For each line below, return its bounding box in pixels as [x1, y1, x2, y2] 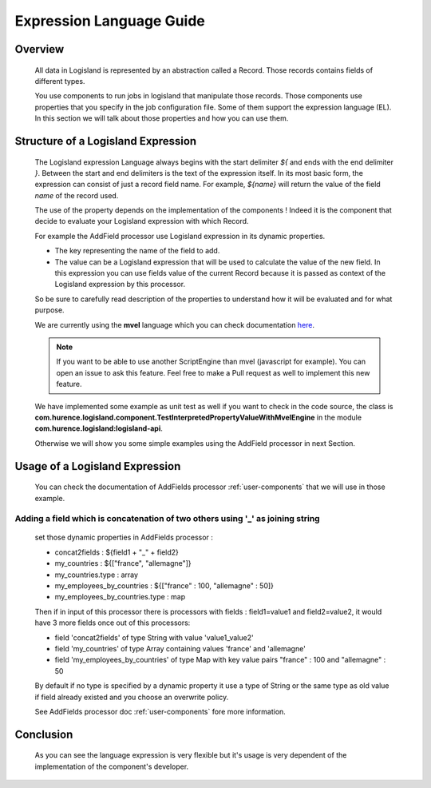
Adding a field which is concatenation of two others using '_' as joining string [14, 513, 320, 524]
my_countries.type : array [54, 570, 139, 579]
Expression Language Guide [14, 12, 205, 30]
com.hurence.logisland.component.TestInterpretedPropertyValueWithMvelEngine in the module [34, 412, 362, 422]
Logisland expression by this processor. [54, 280, 186, 289]
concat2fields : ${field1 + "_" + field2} [54, 547, 180, 557]
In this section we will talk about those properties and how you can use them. [34, 113, 289, 123]
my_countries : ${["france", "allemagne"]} [54, 559, 192, 568]
